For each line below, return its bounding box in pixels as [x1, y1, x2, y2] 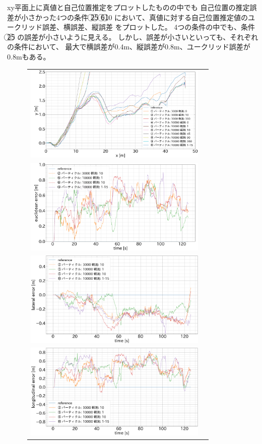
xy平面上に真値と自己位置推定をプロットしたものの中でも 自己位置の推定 [7, 2, 250, 12]
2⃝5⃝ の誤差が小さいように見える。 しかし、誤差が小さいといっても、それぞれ [7, 31, 258, 42]
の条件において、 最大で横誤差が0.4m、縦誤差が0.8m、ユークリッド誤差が [7, 41, 250, 52]
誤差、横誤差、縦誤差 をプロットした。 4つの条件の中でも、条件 [42, 22, 255, 32]
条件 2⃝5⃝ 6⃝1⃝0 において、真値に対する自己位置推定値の [74, 12, 248, 22]
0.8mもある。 [7, 51, 50, 61]
